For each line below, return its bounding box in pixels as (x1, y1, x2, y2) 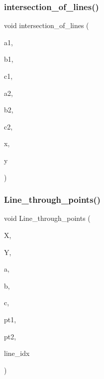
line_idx (4, 348, 30, 358)
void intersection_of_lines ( (4, 20, 89, 31)
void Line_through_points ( (4, 213, 91, 223)
